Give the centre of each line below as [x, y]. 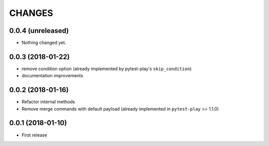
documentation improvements [52, 76]
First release [34, 135]
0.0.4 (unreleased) [39, 31]
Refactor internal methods [48, 102]
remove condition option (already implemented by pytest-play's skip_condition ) [107, 69]
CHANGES [31, 13]
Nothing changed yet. [44, 43]
